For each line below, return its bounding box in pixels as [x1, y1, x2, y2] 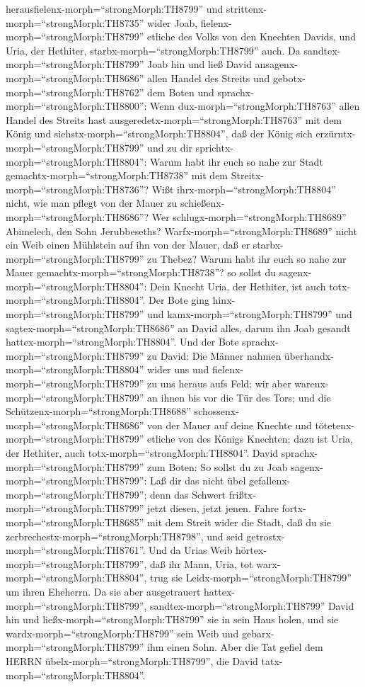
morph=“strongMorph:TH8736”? [6, 181, 149, 196]
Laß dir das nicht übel [150, 473, 246, 488]
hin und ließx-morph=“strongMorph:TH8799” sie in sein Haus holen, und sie [6, 612, 339, 627]
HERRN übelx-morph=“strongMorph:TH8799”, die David [6, 653, 258, 668]
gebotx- [273, 70, 306, 85]
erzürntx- [315, 126, 356, 141]
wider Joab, [147, 15, 198, 30]
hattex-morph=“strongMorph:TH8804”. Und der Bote [6, 334, 239, 349]
